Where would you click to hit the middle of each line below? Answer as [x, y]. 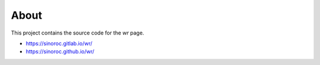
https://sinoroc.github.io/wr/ [60, 52]
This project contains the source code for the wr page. [78, 33]
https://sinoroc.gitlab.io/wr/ [59, 43]
